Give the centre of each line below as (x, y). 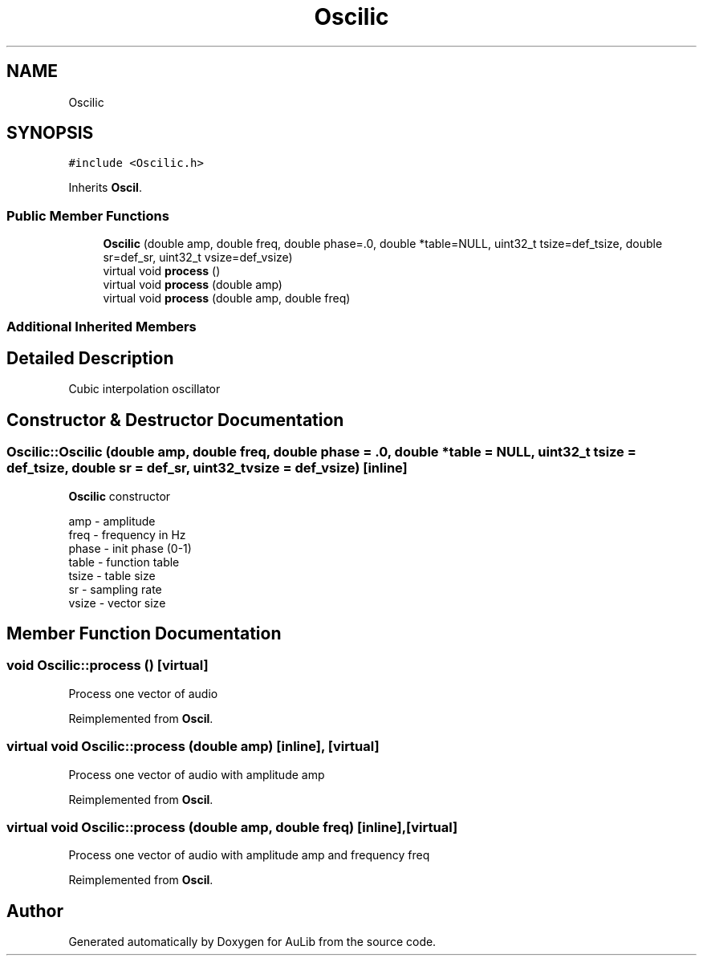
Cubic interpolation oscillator (144, 389)
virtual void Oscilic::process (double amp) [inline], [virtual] (193, 747)
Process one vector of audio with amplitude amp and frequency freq (249, 855)
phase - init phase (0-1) (130, 548)
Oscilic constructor (120, 496)
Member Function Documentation (144, 634)
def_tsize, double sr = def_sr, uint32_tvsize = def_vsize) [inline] (207, 468)
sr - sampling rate (115, 589)
